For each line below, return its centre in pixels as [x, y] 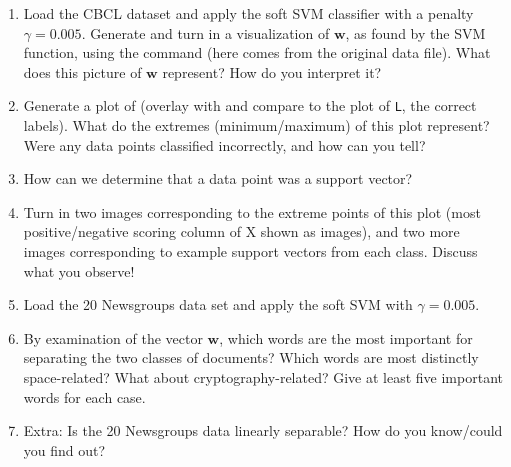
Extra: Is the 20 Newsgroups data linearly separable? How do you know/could [263, 430]
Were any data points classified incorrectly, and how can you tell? [224, 144]
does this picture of [82, 71]
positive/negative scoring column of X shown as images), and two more [241, 231]
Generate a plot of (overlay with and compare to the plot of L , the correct [250, 105]
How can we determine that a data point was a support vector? [218, 178]
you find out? [64, 449]
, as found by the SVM [415, 32]
